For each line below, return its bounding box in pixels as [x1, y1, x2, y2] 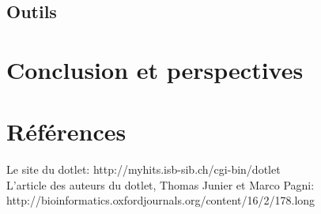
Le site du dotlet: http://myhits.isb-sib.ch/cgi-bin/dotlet [6, 161, 281, 178]
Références [6, 115, 127, 148]
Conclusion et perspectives [6, 53, 304, 85]
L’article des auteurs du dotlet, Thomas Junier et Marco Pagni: [6, 176, 315, 193]
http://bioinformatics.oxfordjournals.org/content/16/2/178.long [6, 192, 315, 208]
